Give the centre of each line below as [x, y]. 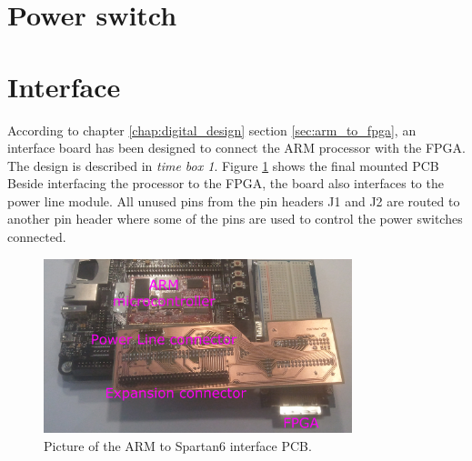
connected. [37, 237]
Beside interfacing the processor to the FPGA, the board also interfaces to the [226, 183]
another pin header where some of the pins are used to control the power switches [235, 219]
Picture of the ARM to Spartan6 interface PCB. [178, 446]
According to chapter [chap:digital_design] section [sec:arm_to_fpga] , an [212, 130]
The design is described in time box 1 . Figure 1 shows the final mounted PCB [223, 165]
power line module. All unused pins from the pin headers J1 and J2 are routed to [234, 200]
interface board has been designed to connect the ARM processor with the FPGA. [236, 148]
